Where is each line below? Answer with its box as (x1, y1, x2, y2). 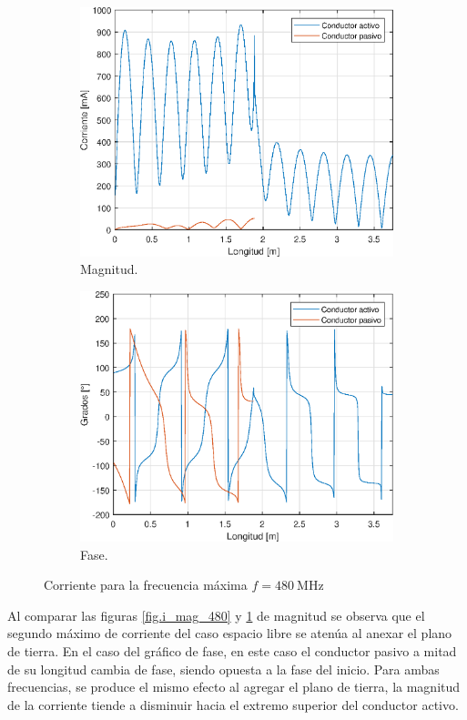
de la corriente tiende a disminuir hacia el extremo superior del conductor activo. (7, 695, 459, 714)
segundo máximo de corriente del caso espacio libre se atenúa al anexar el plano (7, 624, 452, 643)
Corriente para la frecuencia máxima (44, 575, 248, 594)
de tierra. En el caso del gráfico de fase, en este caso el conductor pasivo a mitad (7, 642, 457, 661)
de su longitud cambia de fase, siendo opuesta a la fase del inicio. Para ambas (7, 659, 440, 678)
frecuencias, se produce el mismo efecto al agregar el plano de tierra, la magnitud (7, 677, 461, 696)
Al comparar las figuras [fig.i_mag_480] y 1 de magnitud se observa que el (7, 605, 425, 624)
